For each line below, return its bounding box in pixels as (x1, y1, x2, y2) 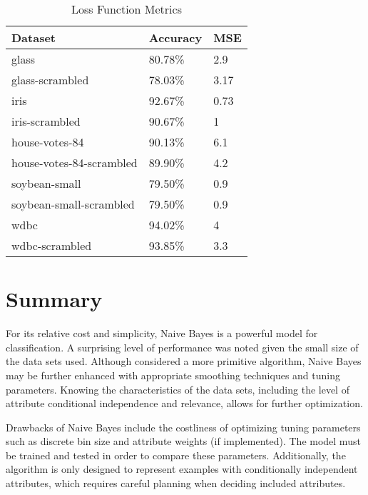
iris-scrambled (11, 113, 81, 129)
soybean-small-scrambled (11, 196, 135, 212)
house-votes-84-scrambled (11, 154, 138, 171)
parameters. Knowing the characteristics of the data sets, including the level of (6, 381, 349, 396)
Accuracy (148, 29, 203, 46)
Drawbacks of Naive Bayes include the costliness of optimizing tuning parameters (6, 419, 361, 434)
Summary (6, 284, 103, 314)
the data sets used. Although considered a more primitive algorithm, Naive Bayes (6, 354, 362, 369)
